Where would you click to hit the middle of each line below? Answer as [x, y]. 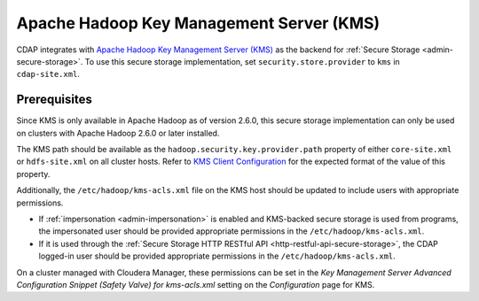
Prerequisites [54, 100]
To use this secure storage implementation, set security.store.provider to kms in [243, 61]
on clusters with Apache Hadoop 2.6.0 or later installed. [118, 133]
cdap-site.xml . [48, 74]
